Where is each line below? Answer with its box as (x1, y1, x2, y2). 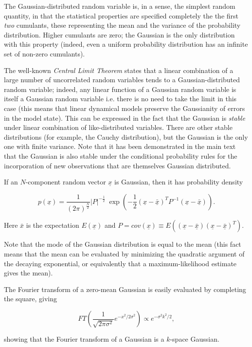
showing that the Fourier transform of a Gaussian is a (4, 334, 164, 344)
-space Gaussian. (170, 334, 219, 344)
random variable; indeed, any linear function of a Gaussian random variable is (4, 84, 236, 94)
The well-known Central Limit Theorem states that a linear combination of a (4, 65, 234, 75)
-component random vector (25, 177, 106, 187)
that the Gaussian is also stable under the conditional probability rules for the (4, 150, 237, 161)
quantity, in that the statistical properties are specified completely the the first (4, 10, 238, 20)
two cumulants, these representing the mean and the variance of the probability (4, 20, 241, 30)
